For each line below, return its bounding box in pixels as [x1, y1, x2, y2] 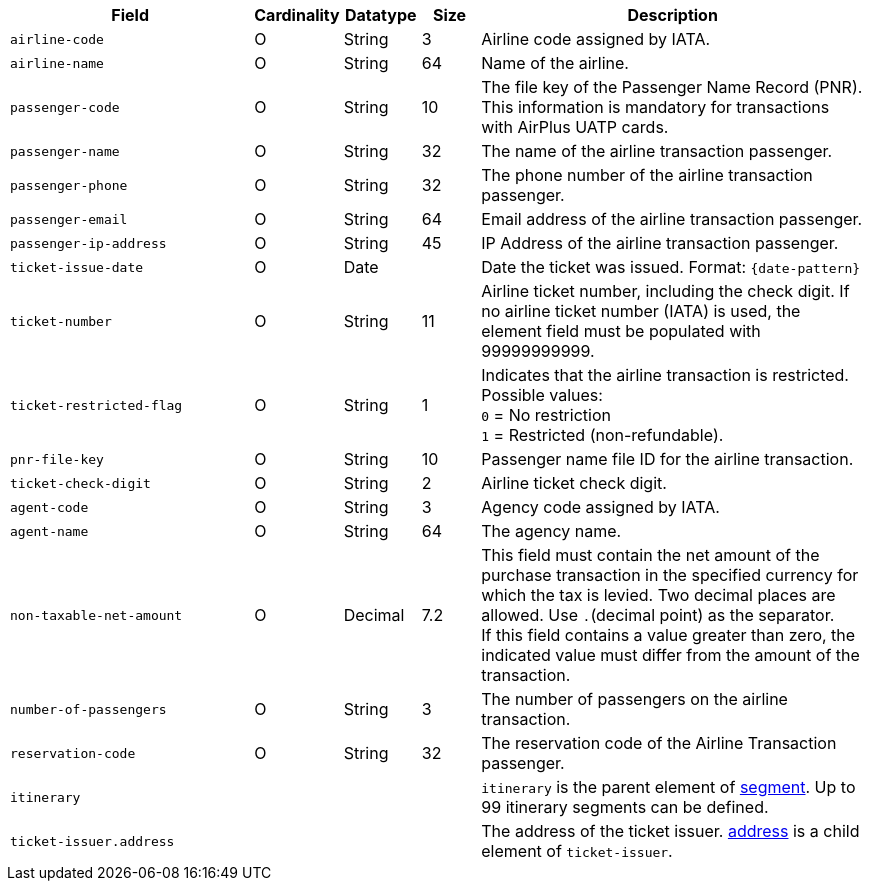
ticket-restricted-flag [10, 397, 183, 413]
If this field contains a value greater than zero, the [481, 625, 856, 645]
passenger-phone [10, 177, 128, 193]
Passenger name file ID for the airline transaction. [481, 449, 854, 469]
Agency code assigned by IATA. [481, 497, 720, 517]
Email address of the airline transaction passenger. [481, 209, 863, 229]
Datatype [344, 5, 417, 25]
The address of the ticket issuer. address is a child [481, 821, 860, 841]
